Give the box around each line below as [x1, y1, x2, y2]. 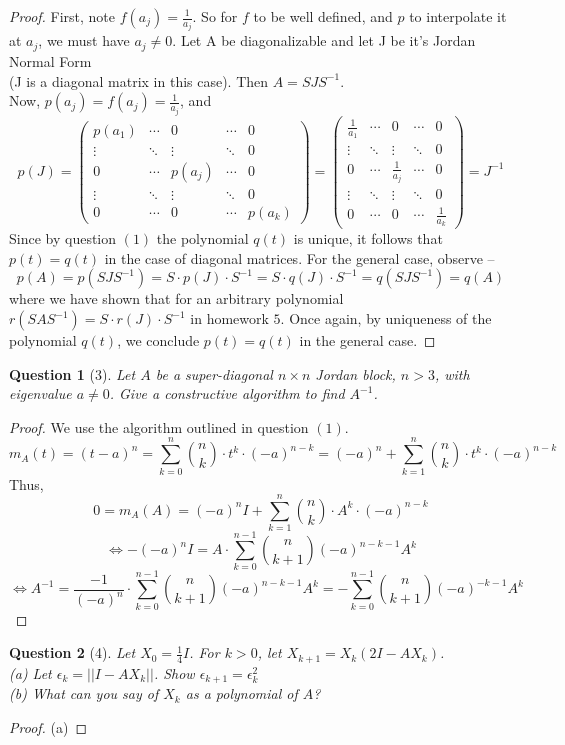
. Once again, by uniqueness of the [280, 308, 492, 329]
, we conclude [117, 330, 200, 351]
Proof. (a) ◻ [9, 716, 88, 737]
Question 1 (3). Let [9, 363, 136, 384]
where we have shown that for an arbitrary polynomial [9, 288, 344, 309]
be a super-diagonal [155, 363, 273, 384]
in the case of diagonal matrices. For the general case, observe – [104, 247, 495, 268]
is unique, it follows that [293, 228, 443, 249]
